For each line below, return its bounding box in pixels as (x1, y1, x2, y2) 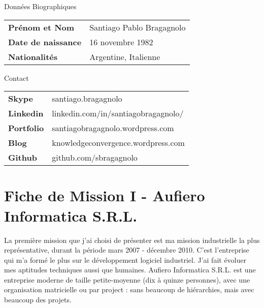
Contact (4, 72, 29, 83)
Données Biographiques (4, 1, 77, 11)
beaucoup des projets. (4, 294, 72, 305)
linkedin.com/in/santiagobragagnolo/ (52, 107, 184, 119)
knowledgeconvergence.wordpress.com (52, 137, 185, 149)
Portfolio (8, 122, 44, 134)
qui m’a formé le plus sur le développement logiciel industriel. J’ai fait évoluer (4, 254, 246, 265)
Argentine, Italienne (89, 50, 160, 63)
